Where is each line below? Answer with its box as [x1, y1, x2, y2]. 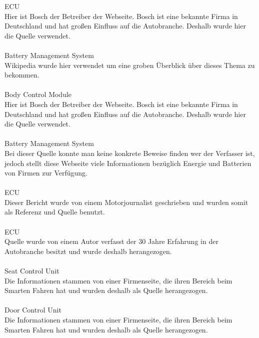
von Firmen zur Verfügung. [4, 167, 88, 178]
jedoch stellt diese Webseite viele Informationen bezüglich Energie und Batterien [4, 157, 251, 168]
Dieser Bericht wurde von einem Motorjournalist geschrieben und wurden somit [4, 196, 248, 207]
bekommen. [4, 69, 39, 80]
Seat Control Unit [4, 265, 59, 276]
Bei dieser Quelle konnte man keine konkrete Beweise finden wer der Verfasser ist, [4, 147, 255, 158]
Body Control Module [4, 89, 72, 99]
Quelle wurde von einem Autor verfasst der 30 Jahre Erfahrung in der [4, 236, 218, 246]
